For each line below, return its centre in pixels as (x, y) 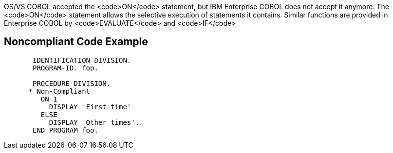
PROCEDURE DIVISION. (72, 83)
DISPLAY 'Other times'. (94, 122)
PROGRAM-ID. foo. (65, 68)
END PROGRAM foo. (65, 130)
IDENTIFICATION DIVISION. (82, 60)
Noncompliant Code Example (76, 42)
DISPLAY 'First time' (90, 107)
